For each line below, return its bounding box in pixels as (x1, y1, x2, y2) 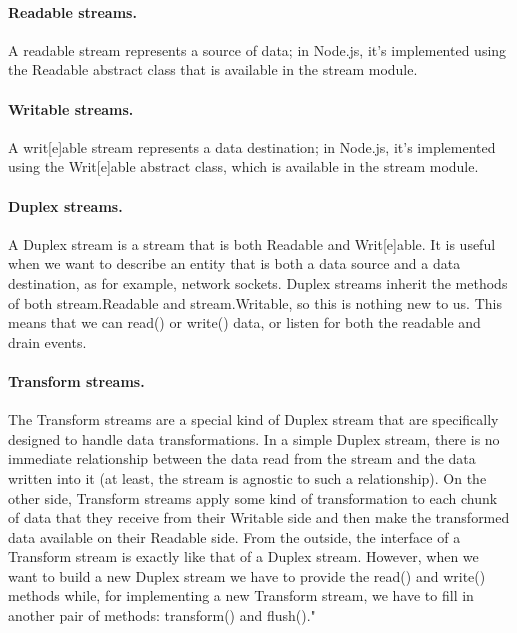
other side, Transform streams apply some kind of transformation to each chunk (8, 487, 498, 508)
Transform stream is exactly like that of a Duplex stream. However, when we (8, 546, 479, 567)
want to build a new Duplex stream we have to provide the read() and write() (8, 565, 486, 586)
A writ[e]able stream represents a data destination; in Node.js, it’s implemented (8, 136, 496, 157)
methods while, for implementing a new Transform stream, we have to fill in (8, 585, 474, 606)
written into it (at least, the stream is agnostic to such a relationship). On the (8, 467, 487, 488)
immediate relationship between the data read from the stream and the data (8, 448, 476, 469)
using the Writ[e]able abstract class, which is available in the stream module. (8, 156, 479, 177)
